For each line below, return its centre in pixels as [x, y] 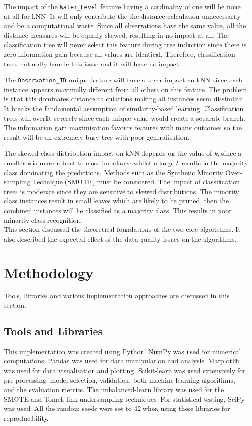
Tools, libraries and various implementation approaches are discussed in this [117, 295]
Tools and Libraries [54, 331]
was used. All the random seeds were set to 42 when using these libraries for [117, 408]
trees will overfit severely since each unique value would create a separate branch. [125, 118]
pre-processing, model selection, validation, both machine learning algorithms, [119, 380]
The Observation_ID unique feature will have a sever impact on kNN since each [123, 80]
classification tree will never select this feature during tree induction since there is [125, 44]
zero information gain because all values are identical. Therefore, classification [119, 54]
